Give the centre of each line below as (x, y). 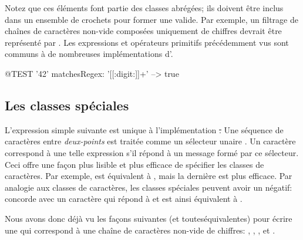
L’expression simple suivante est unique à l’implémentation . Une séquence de (144, 129)
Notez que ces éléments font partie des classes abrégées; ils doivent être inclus (144, 8)
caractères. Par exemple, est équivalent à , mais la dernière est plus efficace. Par (149, 176)
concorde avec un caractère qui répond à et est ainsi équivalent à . (124, 199)
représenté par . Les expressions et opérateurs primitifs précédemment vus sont (147, 42)
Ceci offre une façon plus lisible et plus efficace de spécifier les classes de (134, 164)
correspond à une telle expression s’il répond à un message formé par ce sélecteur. (152, 152)
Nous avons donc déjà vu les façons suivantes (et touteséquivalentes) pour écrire (149, 218)
